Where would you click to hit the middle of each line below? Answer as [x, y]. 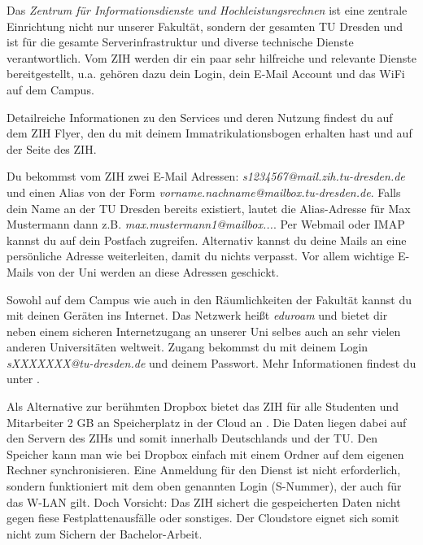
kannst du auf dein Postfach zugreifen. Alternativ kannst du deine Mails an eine [207, 240]
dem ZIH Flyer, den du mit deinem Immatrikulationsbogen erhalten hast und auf [209, 133]
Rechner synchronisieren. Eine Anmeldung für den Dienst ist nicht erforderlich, [204, 470]
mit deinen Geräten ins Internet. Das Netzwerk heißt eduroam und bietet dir [197, 315]
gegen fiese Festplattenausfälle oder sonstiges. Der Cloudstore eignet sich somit [203, 518]
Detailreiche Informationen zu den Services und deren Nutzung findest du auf [200, 117]
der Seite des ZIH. [52, 148]
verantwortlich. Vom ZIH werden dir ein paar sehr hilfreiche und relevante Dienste [211, 57]
